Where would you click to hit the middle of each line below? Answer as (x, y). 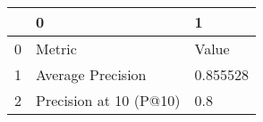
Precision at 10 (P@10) (108, 100)
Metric (56, 49)
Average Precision (91, 74)
